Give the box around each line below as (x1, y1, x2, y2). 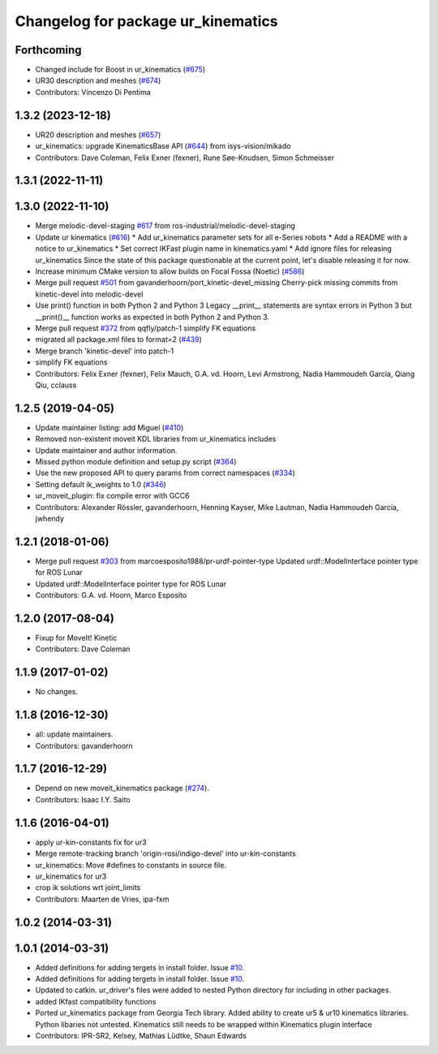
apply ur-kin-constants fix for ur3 (35, 837, 147, 847)
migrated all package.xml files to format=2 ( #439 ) (35, 335, 202, 344)
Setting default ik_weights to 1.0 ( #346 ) (35, 479, 166, 489)
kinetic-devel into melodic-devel (35, 289, 144, 299)
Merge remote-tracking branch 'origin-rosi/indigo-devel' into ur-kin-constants (35, 849, 296, 858)
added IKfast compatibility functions (35, 996, 157, 1006)
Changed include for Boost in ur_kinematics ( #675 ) (35, 65, 206, 75)
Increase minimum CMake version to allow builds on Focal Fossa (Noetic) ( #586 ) (35, 266, 305, 276)
